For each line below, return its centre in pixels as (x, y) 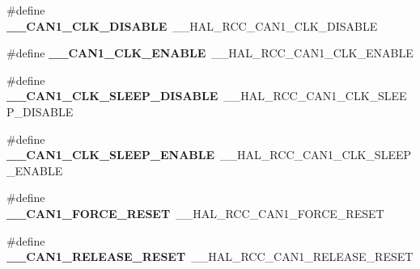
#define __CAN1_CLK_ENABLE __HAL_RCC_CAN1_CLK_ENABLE (210, 53)
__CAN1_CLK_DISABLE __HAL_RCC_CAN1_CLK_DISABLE (192, 25)
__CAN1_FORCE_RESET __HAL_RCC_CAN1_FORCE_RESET (195, 213)
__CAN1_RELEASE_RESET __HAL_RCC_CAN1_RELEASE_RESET (210, 256)
